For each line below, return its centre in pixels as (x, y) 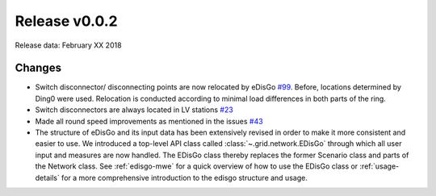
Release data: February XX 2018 (68, 45)
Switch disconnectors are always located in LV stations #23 (134, 110)
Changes (38, 68)
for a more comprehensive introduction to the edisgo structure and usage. (184, 177)
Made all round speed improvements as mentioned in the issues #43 (149, 121)
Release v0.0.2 (66, 21)
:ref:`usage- (379, 166)
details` (47, 177)
